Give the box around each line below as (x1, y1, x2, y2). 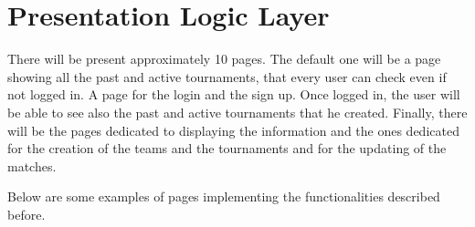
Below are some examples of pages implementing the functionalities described (7, 187, 440, 206)
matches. (7, 156, 57, 175)
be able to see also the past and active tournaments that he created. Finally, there (7, 102, 468, 121)
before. (7, 204, 46, 223)
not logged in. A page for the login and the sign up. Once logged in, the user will (7, 85, 460, 104)
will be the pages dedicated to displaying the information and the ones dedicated (7, 120, 459, 139)
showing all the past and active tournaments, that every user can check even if (7, 67, 447, 86)
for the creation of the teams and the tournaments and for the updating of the (7, 139, 447, 158)
